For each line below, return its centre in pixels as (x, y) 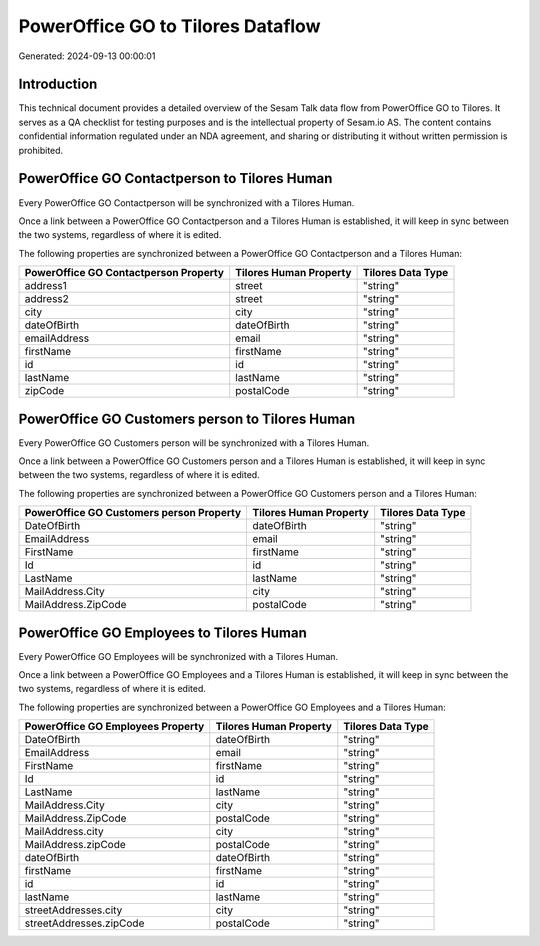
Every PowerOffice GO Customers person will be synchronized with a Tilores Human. (194, 442)
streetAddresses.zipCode (84, 923)
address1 (45, 286)
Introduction (58, 84)
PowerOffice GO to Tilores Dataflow (169, 26)
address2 (47, 299)
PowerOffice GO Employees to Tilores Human (162, 632)
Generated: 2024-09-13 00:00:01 (87, 56)
